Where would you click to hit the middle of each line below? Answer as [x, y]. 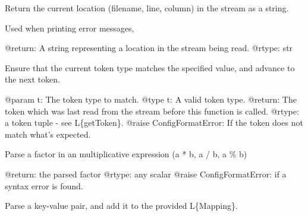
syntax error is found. [44, 185]
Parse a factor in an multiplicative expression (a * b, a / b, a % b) [126, 154]
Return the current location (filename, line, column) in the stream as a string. [147, 8]
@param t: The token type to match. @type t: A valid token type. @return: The [151, 99]
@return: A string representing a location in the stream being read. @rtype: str [149, 48]
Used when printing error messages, [70, 28]
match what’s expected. [48, 134]
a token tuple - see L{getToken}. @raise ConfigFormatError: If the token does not [154, 123]
